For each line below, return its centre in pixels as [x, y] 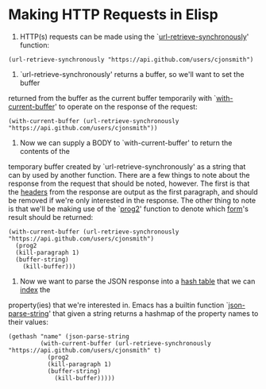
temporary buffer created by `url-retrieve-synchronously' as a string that [127, 166]
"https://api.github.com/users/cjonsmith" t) [85, 350]
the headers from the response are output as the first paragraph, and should [133, 191]
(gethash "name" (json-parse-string [69, 336]
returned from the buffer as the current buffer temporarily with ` [112, 98]
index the [35, 289]
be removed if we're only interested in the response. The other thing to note [132, 200]
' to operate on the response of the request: [126, 106]
